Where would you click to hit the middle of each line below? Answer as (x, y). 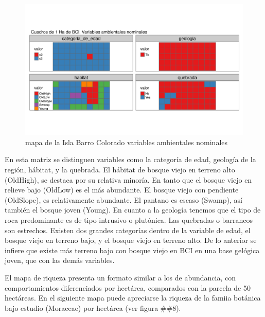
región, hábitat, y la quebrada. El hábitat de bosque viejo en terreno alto (120, 170)
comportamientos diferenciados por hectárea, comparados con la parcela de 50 (128, 287)
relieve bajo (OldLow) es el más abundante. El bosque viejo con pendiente (122, 190)
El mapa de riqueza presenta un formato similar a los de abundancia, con (120, 277)
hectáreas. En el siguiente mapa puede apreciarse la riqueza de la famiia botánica (133, 298)
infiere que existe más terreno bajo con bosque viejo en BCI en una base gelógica (132, 250)
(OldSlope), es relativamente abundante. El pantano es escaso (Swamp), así (123, 199)
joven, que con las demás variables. (60, 260)
